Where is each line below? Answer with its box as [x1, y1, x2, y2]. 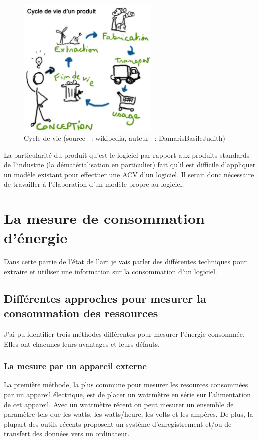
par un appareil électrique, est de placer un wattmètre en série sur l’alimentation [4, 389, 251, 400]
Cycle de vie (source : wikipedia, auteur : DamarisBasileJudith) [24, 132, 226, 143]
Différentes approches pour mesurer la [4, 290, 206, 306]
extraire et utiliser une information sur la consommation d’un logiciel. [4, 266, 217, 276]
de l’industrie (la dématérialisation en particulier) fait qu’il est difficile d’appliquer [4, 159, 256, 170]
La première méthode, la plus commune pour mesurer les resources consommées [4, 379, 248, 390]
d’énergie [4, 227, 68, 248]
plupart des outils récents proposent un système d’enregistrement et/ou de [4, 418, 232, 429]
